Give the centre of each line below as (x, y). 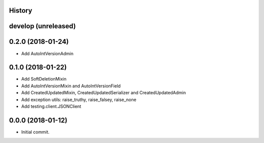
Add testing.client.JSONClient (51, 106)
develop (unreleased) (42, 26)
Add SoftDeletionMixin (44, 79)
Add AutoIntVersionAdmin (47, 53)
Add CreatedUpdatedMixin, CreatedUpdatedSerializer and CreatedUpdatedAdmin (103, 93)
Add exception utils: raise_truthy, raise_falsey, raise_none (79, 100)
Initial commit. (35, 132)
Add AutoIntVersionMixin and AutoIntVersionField (71, 86)
